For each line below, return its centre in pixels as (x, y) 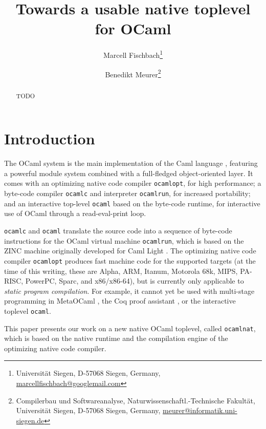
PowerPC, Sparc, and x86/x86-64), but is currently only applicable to (135, 281)
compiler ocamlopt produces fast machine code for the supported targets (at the (130, 260)
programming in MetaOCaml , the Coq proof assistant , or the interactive (120, 301)
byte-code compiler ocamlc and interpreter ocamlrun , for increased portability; (127, 193)
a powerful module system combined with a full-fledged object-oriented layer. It (129, 173)
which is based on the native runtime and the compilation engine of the (116, 338)
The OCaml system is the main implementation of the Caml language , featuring (131, 163)
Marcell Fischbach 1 (133, 54)
